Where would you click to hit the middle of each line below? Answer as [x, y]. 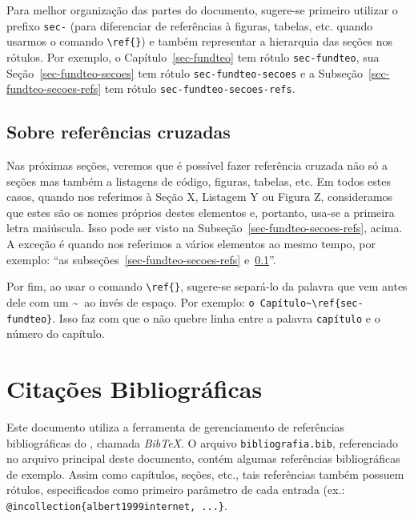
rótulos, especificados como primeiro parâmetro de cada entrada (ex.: [176, 490]
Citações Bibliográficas [135, 388]
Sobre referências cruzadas [119, 132]
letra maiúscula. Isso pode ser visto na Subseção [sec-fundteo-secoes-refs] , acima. [205, 228]
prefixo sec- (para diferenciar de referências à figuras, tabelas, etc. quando [190, 25]
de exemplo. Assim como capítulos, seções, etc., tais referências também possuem [205, 474]
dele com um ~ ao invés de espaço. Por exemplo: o [131, 301]
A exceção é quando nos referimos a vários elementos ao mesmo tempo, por [191, 244]
